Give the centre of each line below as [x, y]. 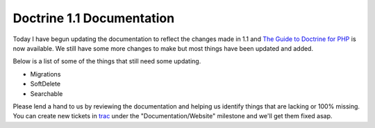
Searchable [47, 93]
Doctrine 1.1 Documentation [94, 18]
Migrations [45, 74]
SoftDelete [45, 84]
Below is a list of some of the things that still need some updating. [107, 61]
